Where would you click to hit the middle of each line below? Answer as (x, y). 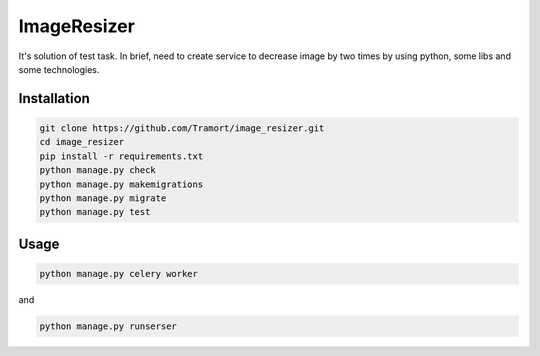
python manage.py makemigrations (121, 184)
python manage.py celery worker (119, 273)
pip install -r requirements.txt (121, 156)
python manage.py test (95, 212)
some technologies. (59, 69)
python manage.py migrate (103, 198)
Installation (54, 98)
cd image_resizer (82, 142)
